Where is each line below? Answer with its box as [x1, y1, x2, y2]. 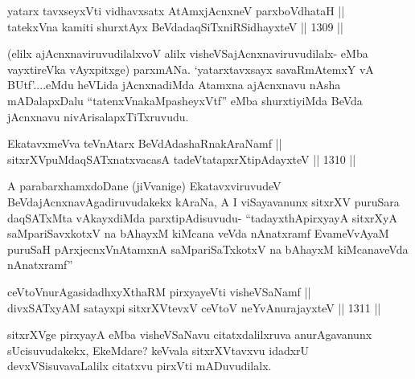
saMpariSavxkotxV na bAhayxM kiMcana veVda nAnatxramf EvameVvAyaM [7, 225, 389, 242]
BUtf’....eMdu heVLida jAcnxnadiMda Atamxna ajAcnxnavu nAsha [7, 76, 341, 93]
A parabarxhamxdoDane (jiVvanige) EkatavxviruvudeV [7, 177, 281, 194]
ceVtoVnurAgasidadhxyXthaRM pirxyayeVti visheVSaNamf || [7, 283, 311, 300]
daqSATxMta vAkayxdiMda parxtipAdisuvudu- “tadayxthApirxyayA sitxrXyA [7, 209, 397, 226]
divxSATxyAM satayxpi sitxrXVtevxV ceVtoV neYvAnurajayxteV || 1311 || [7, 299, 381, 316]
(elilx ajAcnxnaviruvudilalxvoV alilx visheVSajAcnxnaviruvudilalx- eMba [7, 45, 368, 62]
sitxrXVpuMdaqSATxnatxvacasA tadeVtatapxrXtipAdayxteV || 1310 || [7, 150, 356, 167]
